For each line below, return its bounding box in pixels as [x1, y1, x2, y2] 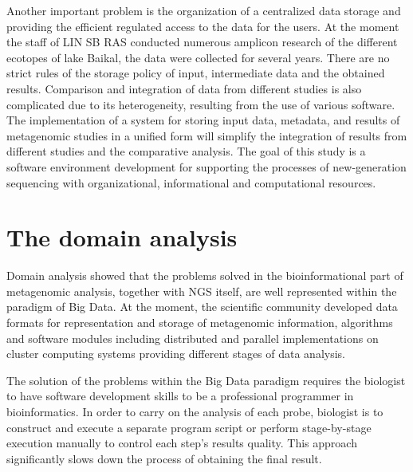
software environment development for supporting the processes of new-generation [6, 158, 407, 175]
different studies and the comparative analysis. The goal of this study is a [6, 143, 366, 159]
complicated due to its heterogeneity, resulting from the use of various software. [6, 96, 395, 112]
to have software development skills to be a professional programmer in [6, 387, 354, 404]
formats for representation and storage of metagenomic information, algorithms [6, 314, 393, 331]
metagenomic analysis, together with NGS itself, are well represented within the [6, 282, 397, 299]
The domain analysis [6, 221, 238, 254]
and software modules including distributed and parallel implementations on [6, 329, 379, 346]
